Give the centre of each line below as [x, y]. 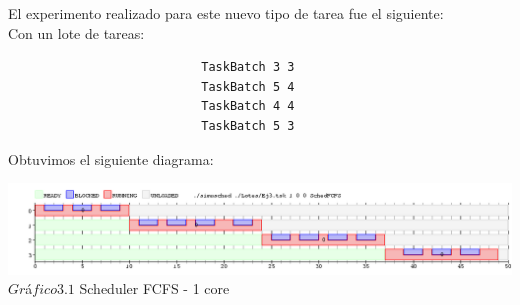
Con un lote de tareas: [76, 32]
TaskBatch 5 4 [248, 86]
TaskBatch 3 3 [248, 67]
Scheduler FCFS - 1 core [154, 288]
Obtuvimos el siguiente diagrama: [111, 158]
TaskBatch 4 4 [248, 106]
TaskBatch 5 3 [248, 125]
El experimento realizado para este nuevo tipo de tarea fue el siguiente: [226, 13]
